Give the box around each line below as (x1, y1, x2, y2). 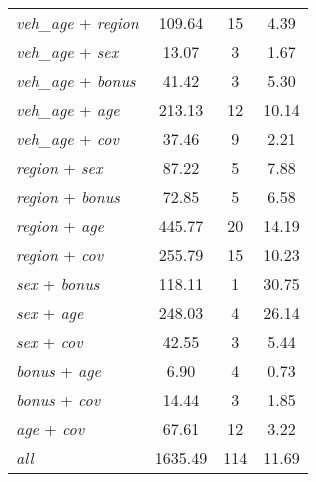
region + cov (16, 243, 104, 266)
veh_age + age (16, 98, 120, 121)
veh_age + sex (16, 40, 119, 63)
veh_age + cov (16, 127, 119, 150)
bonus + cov (16, 388, 101, 411)
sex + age (16, 301, 84, 324)
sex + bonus (16, 272, 100, 295)
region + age (16, 214, 104, 237)
